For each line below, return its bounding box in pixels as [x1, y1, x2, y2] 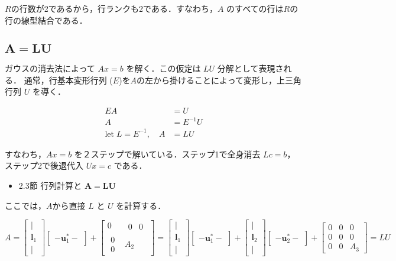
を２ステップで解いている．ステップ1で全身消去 [74, 147, 261, 160]
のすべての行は [226, 2, 284, 14]
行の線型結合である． [5, 14, 87, 26]
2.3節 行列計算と [18, 179, 82, 192]
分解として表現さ [217, 62, 284, 74]
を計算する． [116, 199, 166, 211]
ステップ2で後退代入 [5, 159, 83, 172]
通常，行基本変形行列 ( [24, 73, 113, 86]
